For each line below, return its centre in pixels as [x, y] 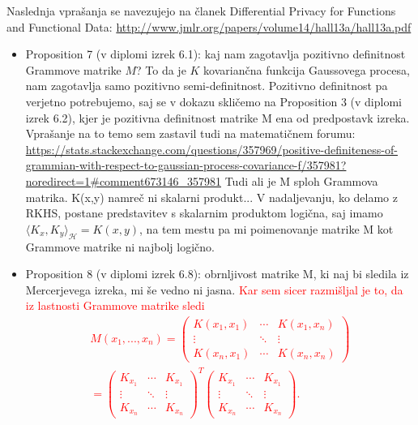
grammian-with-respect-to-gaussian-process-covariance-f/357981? [186, 165]
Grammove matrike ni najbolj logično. [120, 246]
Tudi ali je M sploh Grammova [301, 180]
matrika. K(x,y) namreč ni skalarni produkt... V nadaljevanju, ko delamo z [211, 197]
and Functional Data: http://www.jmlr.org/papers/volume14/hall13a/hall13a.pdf [209, 26]
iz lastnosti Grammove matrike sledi [115, 305]
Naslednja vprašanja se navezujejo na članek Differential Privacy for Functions [201, 11]
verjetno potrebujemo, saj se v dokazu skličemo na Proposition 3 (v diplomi [213, 101]
